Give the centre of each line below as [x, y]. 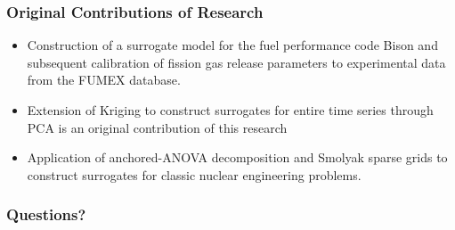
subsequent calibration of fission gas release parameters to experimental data [236, 62]
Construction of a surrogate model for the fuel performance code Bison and [232, 45]
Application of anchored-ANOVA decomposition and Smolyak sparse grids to [237, 157]
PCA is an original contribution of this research [157, 127]
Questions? [46, 214]
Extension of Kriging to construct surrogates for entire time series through [230, 110]
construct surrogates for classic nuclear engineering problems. [194, 174]
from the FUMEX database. [104, 80]
